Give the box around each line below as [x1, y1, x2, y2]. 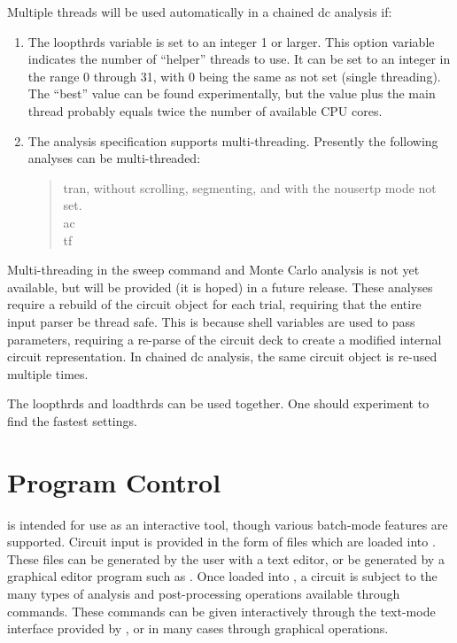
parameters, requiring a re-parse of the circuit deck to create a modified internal [7, 329, 442, 348]
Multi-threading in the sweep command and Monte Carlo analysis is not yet [7, 260, 420, 279]
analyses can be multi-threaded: [27, 149, 201, 167]
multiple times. [7, 364, 89, 383]
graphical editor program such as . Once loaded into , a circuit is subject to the [7, 567, 438, 585]
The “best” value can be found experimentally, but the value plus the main [27, 84, 436, 103]
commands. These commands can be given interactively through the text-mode [7, 601, 436, 620]
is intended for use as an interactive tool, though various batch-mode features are [7, 515, 448, 533]
